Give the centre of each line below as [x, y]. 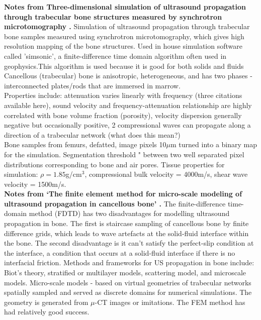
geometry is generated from [46, 302]
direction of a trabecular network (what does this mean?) [92, 134]
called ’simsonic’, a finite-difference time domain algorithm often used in [115, 56]
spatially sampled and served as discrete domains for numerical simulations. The [128, 292]
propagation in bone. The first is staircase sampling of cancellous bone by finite [126, 223]
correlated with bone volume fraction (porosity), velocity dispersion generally [123, 115]
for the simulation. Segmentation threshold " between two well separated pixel [124, 154]
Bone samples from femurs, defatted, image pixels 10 [85, 144]
